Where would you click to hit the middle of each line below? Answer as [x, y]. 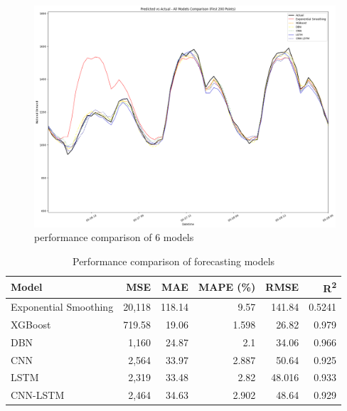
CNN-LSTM [38, 395]
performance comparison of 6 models [114, 237]
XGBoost [31, 324]
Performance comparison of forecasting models [174, 261]
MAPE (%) [227, 287]
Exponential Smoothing [62, 307]
